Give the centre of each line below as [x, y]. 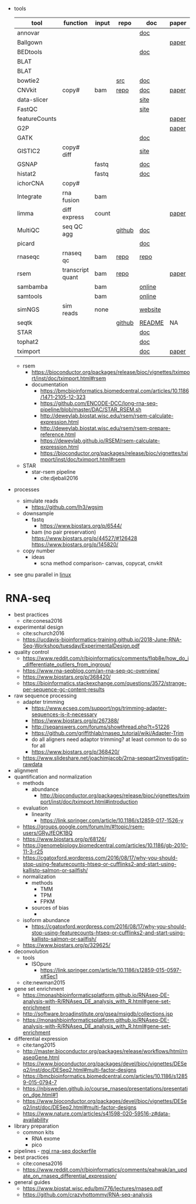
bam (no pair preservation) [64, 532]
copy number [39, 551]
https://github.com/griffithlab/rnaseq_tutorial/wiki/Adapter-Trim [107, 733]
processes [27, 489]
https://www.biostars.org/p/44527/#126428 [84, 538]
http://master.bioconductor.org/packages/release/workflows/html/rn [105, 1051]
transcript [75, 270]
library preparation [36, 1126]
